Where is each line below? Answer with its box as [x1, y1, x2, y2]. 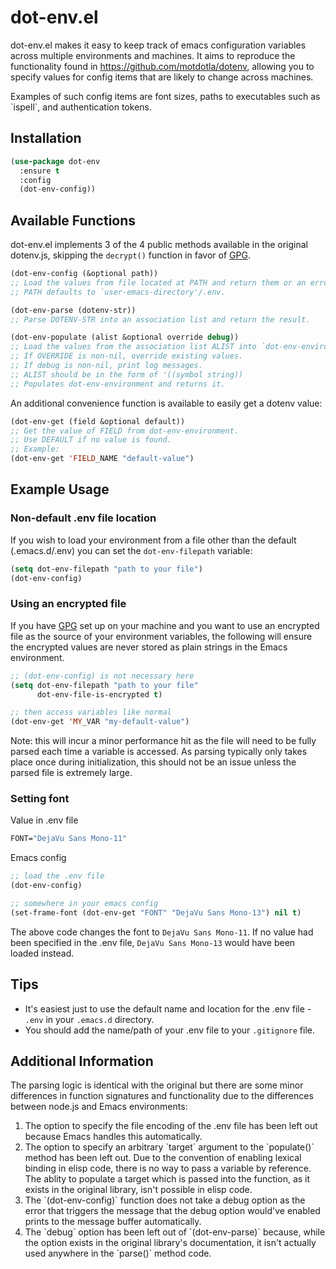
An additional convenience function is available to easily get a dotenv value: [10, 397, 323, 409]
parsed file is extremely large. [10, 767, 133, 779]
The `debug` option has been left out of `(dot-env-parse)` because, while [24, 1226, 326, 1238]
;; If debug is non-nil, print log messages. [10, 361, 203, 371]
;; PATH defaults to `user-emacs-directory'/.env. [10, 287, 226, 297]
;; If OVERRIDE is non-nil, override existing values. [10, 351, 244, 361]
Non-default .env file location [10, 511, 157, 525]
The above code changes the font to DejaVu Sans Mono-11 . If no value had [10, 926, 314, 938]
